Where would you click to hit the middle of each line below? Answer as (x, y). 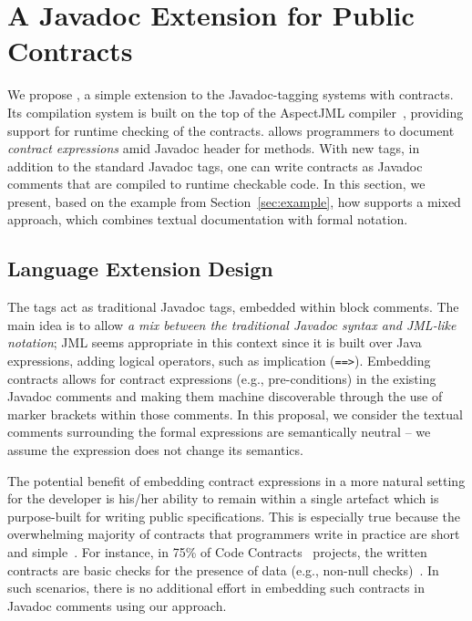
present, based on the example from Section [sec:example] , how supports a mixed (234, 201)
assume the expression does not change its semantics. (155, 450)
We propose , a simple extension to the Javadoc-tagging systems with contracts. (231, 94)
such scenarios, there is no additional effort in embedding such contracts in (216, 588)
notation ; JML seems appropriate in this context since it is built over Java (215, 342)
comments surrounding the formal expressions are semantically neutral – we (219, 432)
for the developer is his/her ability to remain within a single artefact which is (223, 498)
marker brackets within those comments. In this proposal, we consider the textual (235, 414)
